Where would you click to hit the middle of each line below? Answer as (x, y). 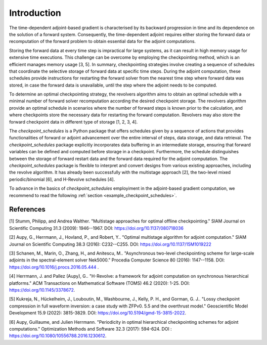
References (27, 209)
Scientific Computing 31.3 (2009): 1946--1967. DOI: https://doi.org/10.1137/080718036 (96, 228)
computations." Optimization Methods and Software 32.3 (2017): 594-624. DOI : (90, 329)
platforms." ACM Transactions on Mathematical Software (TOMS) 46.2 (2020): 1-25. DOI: (99, 283)
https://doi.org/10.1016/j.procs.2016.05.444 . (54, 267)
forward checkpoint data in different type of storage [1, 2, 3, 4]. (73, 122)
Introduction (35, 13)
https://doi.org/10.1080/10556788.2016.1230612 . (58, 336)
